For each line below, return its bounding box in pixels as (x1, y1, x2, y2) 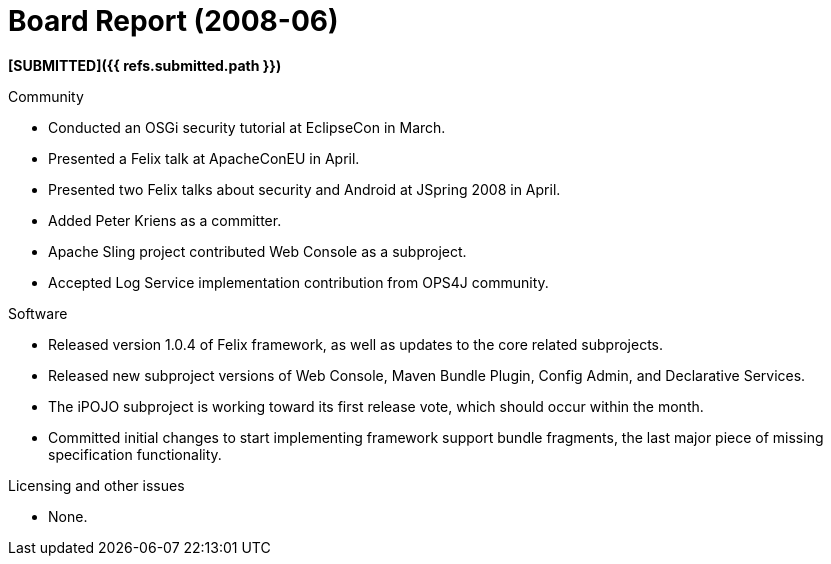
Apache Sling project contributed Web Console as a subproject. (48, 242, 467, 260)
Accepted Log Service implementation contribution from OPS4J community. (48, 273, 549, 291)
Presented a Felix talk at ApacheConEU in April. (48, 149, 360, 167)
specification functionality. (48, 445, 222, 463)
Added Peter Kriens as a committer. (48, 211, 282, 229)
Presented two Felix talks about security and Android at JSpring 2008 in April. (48, 180, 561, 198)
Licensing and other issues (8, 476, 185, 494)
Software (8, 304, 68, 322)
